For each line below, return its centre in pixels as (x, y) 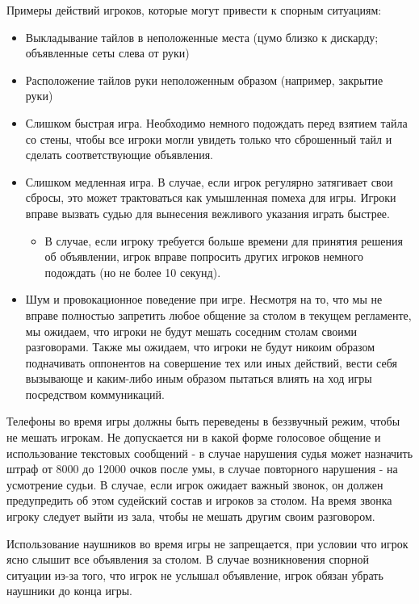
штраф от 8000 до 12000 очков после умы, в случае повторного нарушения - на (202, 469)
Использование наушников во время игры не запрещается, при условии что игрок (207, 543)
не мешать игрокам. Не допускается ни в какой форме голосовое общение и (194, 437)
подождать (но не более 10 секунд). (133, 272)
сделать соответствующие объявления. (119, 155)
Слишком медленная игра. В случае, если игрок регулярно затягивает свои (209, 181)
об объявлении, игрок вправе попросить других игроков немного (204, 256)
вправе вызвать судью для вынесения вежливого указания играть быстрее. (207, 213)
